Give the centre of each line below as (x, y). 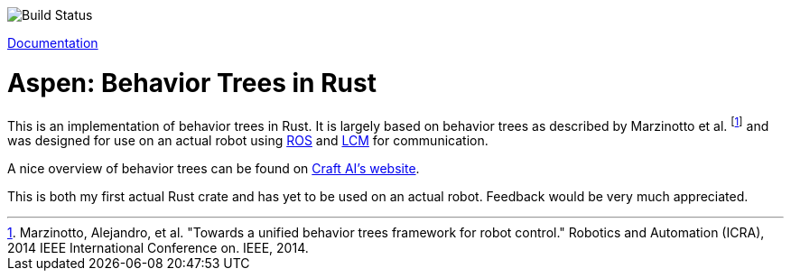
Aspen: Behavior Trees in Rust (192, 83)
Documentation (53, 43)
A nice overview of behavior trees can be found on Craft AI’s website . (214, 169)
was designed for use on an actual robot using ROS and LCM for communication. (248, 141)
